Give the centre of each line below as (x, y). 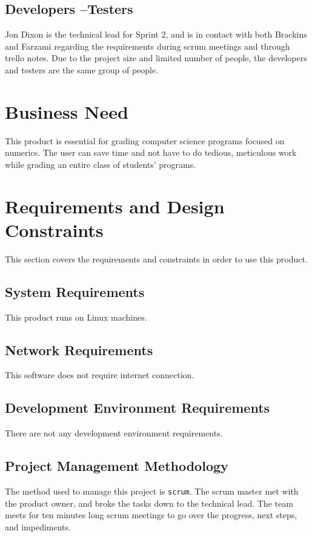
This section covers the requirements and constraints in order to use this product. (156, 258)
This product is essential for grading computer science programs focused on (145, 140)
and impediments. (38, 526)
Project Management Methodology (117, 466)
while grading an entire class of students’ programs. (101, 164)
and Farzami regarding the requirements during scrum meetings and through (148, 46)
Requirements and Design (115, 206)
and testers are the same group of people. (82, 69)
